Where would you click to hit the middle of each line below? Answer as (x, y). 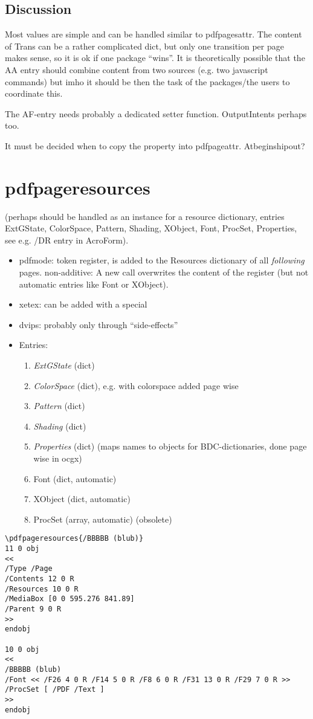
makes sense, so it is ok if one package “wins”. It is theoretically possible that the (155, 58)
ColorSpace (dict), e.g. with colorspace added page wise (136, 385)
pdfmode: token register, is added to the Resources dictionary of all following (162, 260)
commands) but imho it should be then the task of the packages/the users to (147, 81)
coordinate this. (34, 93)
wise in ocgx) (58, 458)
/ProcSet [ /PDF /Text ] (55, 690)
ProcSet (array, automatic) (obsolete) (103, 519)
